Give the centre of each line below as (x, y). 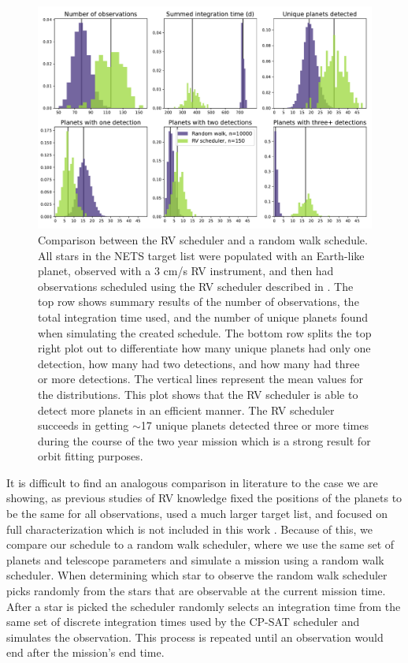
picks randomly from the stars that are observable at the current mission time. (196, 591)
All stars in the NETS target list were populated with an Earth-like (201, 255)
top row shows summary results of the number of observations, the (198, 302)
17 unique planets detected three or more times (254, 425)
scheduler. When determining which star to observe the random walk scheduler (197, 575)
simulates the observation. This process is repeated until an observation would (195, 637)
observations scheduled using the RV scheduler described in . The (196, 286)
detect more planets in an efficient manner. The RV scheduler (186, 410)
